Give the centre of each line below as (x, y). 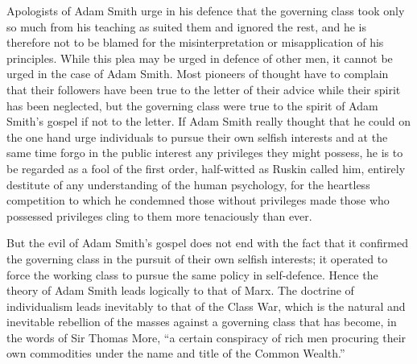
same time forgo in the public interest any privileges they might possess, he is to (205, 153)
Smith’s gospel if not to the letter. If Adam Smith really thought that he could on (208, 121)
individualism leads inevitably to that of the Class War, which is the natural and (206, 306)
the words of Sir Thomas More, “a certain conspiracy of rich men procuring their (206, 337)
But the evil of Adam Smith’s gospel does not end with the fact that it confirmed (208, 243)
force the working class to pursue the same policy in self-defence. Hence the (192, 274)
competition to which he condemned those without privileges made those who (198, 200)
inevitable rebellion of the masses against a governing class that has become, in (202, 322)
